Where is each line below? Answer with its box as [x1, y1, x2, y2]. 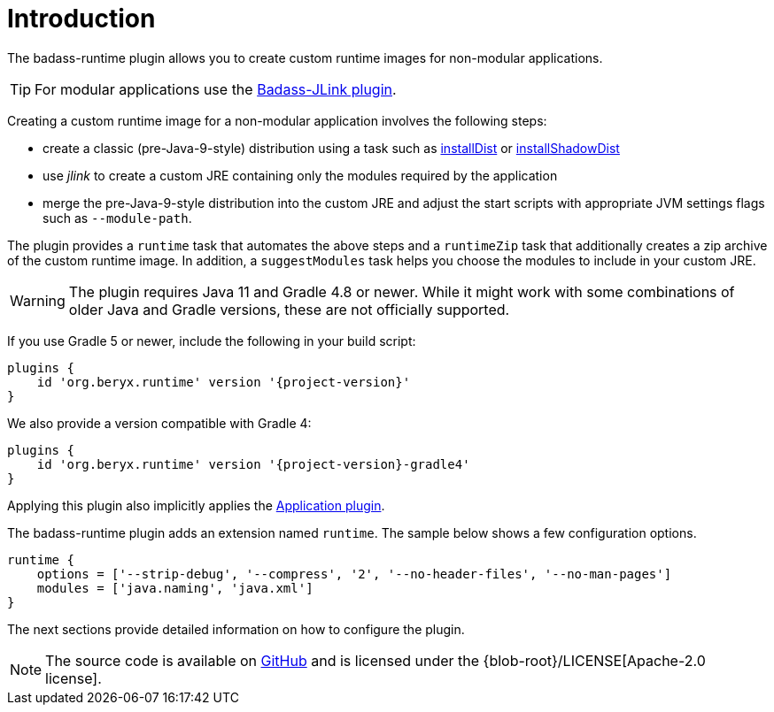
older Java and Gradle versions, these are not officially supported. [68, 300, 510, 318]
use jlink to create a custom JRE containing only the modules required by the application [43, 167, 558, 183]
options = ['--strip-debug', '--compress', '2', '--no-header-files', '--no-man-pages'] [36, 566, 672, 581]
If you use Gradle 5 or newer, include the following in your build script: [7, 333, 416, 348]
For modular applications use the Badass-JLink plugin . [35, 80, 397, 98]
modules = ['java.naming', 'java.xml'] [36, 580, 313, 595]
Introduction [7, 4, 156, 34]
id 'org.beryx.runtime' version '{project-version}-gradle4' [36, 456, 470, 471]
